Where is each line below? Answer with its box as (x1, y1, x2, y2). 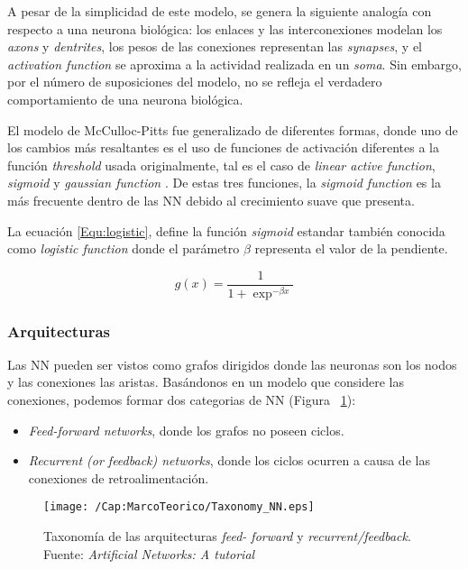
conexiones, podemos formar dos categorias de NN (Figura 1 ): (7, 390, 356, 409)
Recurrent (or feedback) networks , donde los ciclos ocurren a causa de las (28, 451, 430, 470)
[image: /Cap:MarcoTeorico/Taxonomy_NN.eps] (43, 500, 315, 514)
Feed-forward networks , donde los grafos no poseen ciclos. (28, 420, 344, 439)
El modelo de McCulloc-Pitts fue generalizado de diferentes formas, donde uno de (7, 120, 458, 139)
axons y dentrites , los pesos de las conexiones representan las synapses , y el (7, 37, 422, 56)
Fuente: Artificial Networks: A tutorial (43, 544, 255, 563)
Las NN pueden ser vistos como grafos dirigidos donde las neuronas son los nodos (7, 354, 457, 373)
